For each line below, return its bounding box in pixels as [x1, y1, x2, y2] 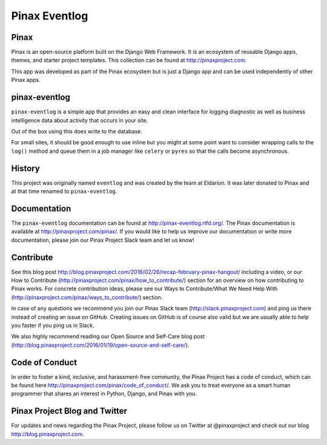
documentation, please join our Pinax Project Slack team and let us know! [11, 236, 194, 244]
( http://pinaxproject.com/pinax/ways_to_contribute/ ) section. [11, 293, 163, 301]
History [11, 163, 41, 173]
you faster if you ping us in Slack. [11, 321, 94, 329]
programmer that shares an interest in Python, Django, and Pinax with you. [11, 390, 197, 397]
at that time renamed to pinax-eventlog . [11, 188, 117, 195]
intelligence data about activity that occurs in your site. [11, 116, 148, 124]
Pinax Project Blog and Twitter [11, 406, 127, 417]
